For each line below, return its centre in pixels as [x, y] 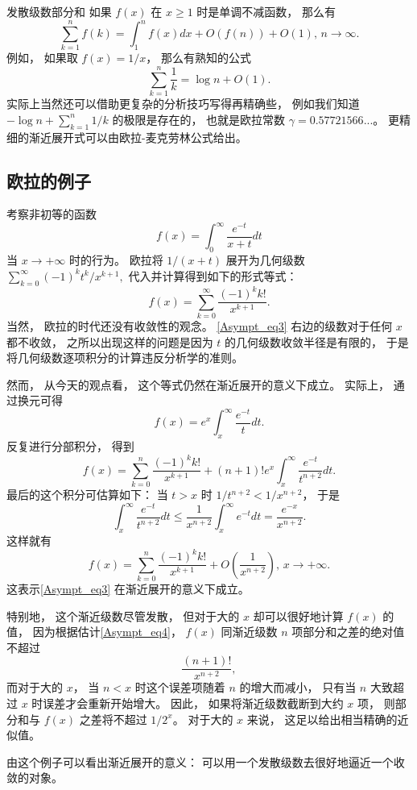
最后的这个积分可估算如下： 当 [87, 495]
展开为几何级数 [265, 260]
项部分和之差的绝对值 [348, 632]
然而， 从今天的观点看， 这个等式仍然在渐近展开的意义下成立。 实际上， [198, 384]
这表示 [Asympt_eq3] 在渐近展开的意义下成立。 [128, 588]
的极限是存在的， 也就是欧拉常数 [199, 119]
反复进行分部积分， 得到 [70, 446]
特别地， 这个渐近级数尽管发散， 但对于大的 [123, 615]
